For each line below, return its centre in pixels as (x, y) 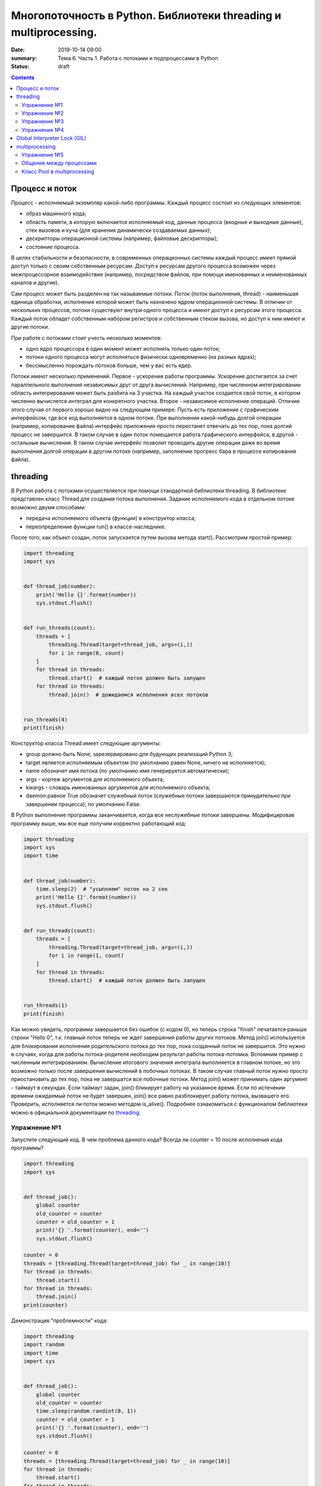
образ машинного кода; (56, 213)
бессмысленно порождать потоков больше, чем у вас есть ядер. (109, 365)
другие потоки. (30, 327)
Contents (23, 77)
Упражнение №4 (43, 130)
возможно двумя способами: (48, 507)
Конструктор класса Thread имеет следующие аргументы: (86, 744)
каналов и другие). (35, 283)
